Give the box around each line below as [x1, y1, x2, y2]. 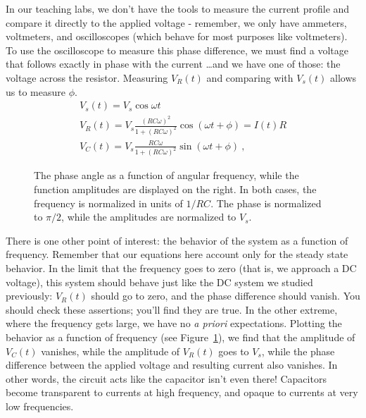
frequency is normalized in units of [34, 195, 183, 210]
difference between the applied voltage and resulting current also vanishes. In [6, 357, 338, 372]
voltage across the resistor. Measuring [6, 70, 168, 85]
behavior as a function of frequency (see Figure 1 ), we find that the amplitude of [6, 329, 355, 344]
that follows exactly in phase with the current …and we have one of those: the [6, 56, 341, 71]
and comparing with [206, 70, 294, 85]
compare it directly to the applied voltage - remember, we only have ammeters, [6, 15, 347, 30]
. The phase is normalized [210, 195, 322, 210]
